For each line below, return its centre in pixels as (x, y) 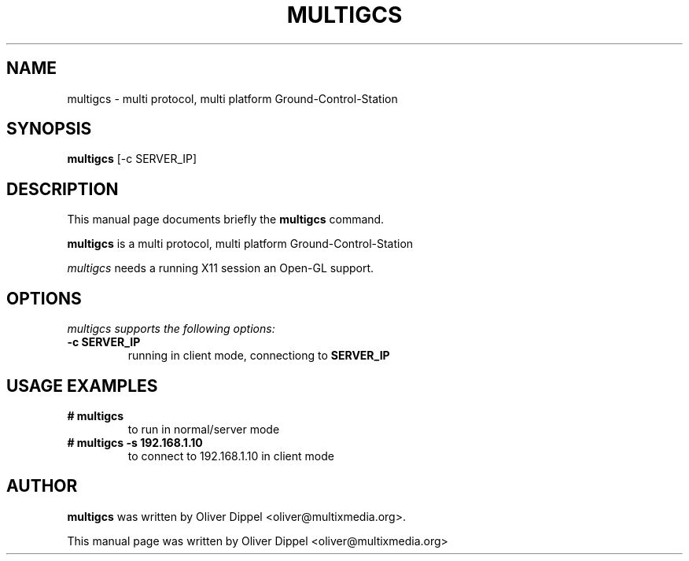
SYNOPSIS (49, 129)
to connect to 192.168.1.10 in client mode (231, 456)
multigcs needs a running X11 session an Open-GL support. (221, 268)
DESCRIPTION (63, 189)
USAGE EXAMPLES (82, 386)
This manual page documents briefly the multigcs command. (226, 220)
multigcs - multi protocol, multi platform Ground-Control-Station (232, 98)
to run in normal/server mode (204, 429)
